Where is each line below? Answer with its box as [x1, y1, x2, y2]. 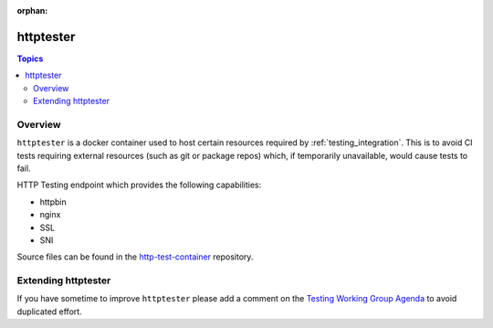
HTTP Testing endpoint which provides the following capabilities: [16, 179, 262, 191]
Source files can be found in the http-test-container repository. [16, 251, 254, 262]
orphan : [16, 5, 48, 16]
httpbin [39, 196, 68, 207]
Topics [16, 53, 44, 64]
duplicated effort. [16, 306, 82, 317]
